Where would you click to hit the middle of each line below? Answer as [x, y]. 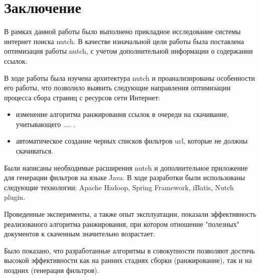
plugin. [15, 197]
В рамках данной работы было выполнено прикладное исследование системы [122, 31]
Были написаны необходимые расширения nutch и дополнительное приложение [126, 167]
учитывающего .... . [46, 124]
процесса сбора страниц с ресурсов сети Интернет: [82, 97]
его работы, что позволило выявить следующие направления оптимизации [117, 88]
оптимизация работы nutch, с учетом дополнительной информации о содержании [128, 51]
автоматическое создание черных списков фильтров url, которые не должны [132, 141]
